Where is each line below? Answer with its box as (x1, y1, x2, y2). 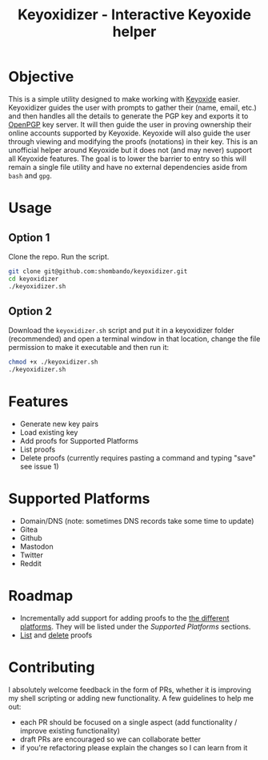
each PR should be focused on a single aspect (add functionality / (19, 717, 238, 726)
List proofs (19, 444, 56, 454)
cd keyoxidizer (8, 275, 59, 283)
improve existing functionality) (19, 726, 120, 735)
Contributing (8, 658, 95, 677)
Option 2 (8, 304, 52, 318)
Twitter (19, 550, 44, 560)
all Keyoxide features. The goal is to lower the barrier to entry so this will (8, 154, 246, 163)
